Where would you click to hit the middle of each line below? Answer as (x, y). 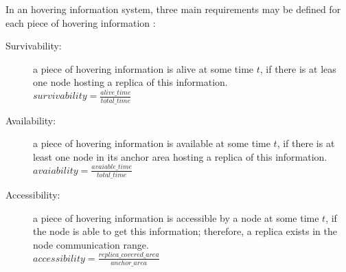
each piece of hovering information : (81, 22)
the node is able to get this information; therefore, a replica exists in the (185, 231)
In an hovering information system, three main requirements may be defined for (173, 9)
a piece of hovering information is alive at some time (143, 68)
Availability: (31, 120)
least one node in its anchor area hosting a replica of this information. (180, 156)
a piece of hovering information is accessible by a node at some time (176, 217)
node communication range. (91, 244)
